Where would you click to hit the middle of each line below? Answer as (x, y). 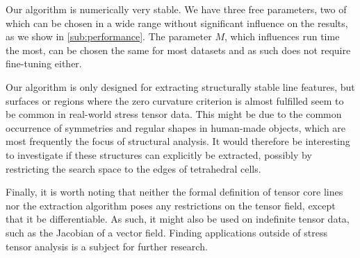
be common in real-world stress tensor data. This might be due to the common (174, 114)
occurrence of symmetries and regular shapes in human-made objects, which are (176, 127)
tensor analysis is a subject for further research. (107, 246)
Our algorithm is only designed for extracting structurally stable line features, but (180, 86)
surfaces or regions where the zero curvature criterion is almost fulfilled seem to (175, 100)
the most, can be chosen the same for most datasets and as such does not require (178, 50)
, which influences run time (282, 36)
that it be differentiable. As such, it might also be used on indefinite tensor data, (178, 219)
